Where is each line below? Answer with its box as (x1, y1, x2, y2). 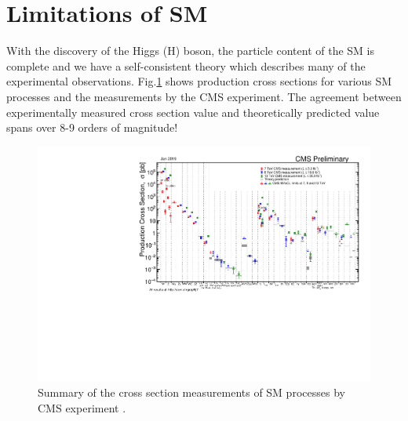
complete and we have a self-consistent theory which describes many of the (6, 57, 366, 74)
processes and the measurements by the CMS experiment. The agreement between (6, 88, 402, 104)
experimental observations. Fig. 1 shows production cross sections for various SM (6, 73, 392, 89)
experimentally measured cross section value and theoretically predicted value (6, 103, 380, 120)
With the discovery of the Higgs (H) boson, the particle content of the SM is (6, 42, 374, 59)
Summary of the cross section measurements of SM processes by (38, 383, 345, 400)
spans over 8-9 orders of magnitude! (6, 119, 178, 136)
